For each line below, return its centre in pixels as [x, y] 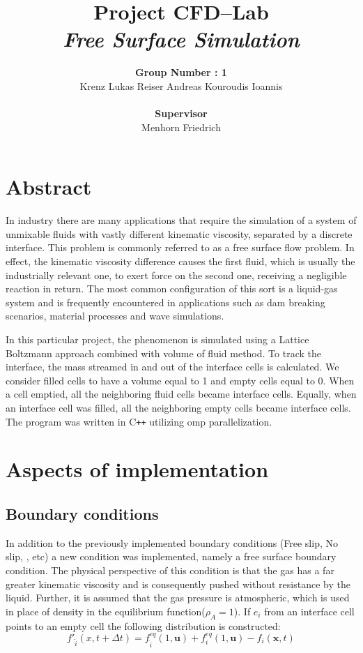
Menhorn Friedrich [181, 127]
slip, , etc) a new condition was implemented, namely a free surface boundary [171, 556]
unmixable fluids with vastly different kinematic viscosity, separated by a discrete [179, 233]
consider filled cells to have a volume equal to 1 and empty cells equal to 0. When [180, 380]
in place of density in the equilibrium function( [106, 611]
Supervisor [181, 113]
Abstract [49, 187]
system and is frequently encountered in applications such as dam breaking [165, 302]
